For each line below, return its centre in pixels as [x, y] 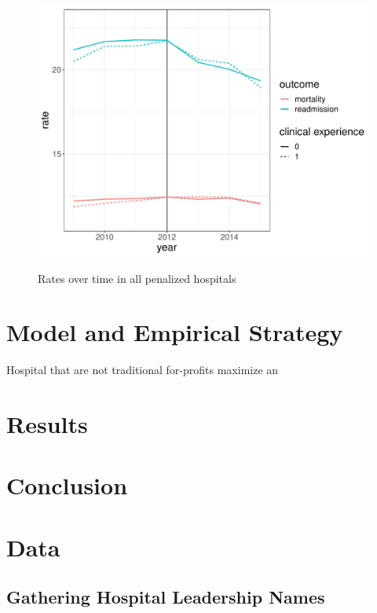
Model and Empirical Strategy [175, 332]
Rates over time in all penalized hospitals [137, 278]
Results [47, 424]
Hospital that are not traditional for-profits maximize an [143, 370]
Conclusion [67, 485]
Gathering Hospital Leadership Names [166, 597]
